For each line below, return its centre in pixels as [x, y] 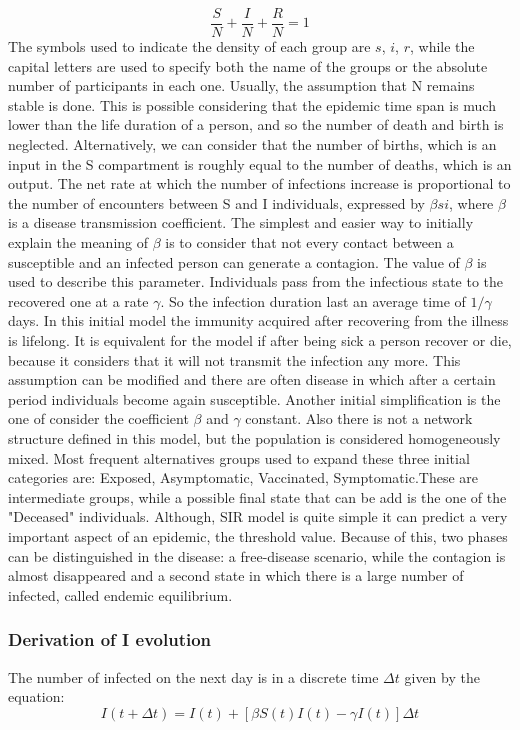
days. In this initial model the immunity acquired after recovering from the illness [258, 320]
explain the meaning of [78, 242]
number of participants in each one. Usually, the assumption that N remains [241, 85]
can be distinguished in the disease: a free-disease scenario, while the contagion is [257, 555]
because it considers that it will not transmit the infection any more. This [234, 359]
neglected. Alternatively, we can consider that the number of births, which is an [252, 144]
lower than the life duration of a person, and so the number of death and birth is [256, 124]
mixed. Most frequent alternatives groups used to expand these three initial [239, 457]
